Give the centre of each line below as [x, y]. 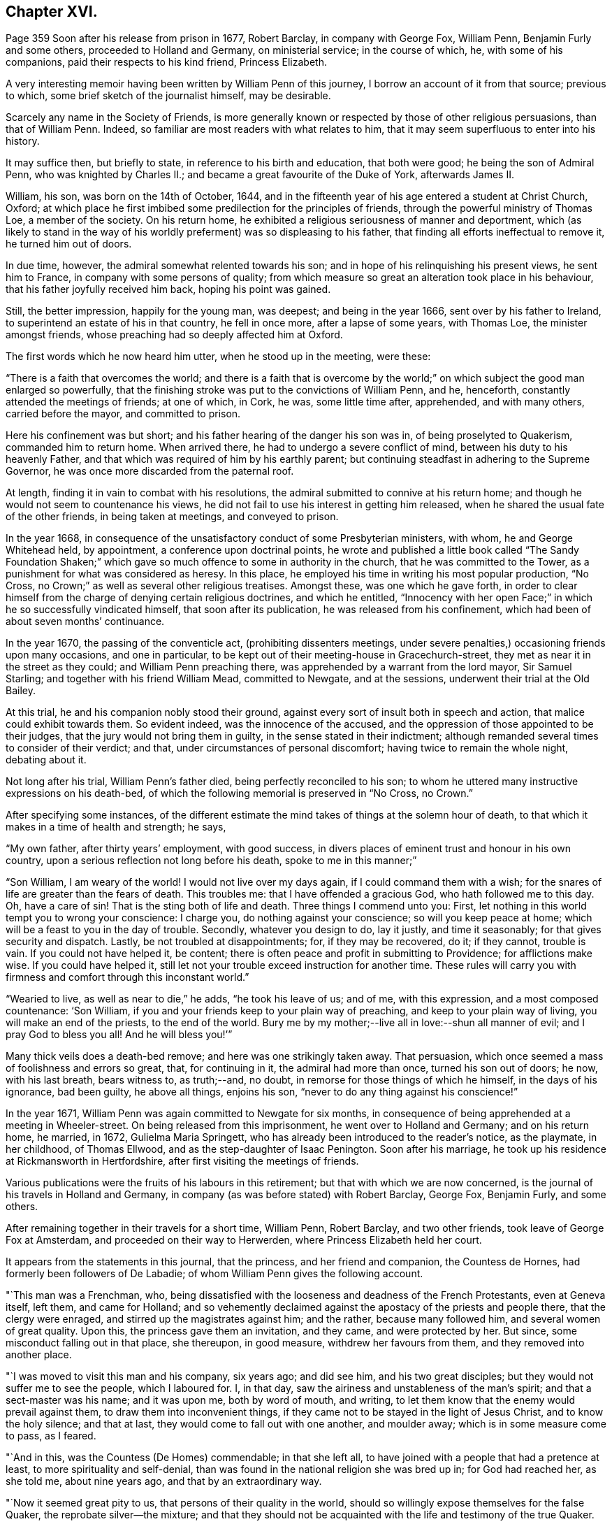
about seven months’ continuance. [85, 621]
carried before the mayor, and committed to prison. [123, 414]
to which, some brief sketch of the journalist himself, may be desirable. [168, 96]
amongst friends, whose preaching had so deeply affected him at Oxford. [174, 335]
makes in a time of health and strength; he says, [116, 827]
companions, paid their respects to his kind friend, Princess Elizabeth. [166, 62]
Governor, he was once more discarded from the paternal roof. [150, 471]
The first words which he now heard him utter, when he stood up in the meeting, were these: [218, 357]
